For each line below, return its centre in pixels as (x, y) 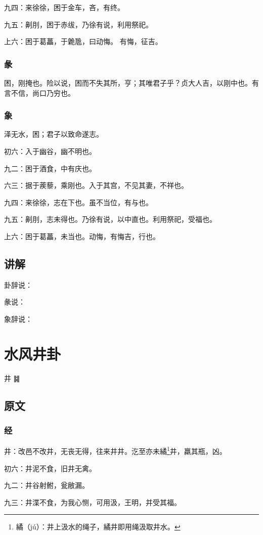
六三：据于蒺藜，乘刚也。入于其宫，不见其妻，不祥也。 (96, 185)
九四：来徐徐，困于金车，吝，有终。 (64, 7)
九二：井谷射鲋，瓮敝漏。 (47, 485)
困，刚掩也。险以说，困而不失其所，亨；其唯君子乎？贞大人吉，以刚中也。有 (131, 83)
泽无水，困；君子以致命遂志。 (54, 134)
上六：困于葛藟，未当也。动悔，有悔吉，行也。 (82, 236)
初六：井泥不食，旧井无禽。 (50, 468)
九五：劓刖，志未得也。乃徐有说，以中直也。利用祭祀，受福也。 (110, 219)
